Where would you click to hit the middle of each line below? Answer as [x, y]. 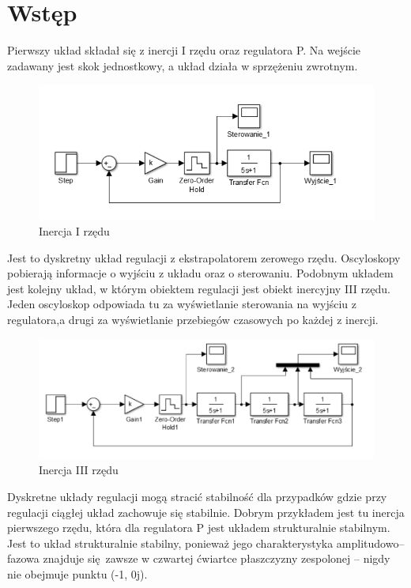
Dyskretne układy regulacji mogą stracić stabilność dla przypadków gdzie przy [197, 496]
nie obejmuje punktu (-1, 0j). [77, 573]
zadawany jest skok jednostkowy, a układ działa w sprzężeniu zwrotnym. [183, 65]
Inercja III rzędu [79, 470]
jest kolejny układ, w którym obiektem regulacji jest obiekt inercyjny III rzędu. [199, 288]
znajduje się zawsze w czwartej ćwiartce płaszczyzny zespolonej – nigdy [217, 558]
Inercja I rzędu [74, 231]
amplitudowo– [370, 543]
